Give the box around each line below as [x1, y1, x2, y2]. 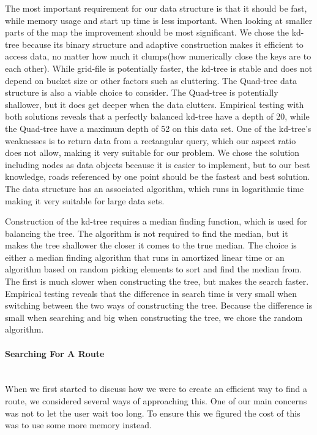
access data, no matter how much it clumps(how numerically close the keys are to [5, 50, 311, 63]
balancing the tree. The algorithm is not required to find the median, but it [5, 226, 288, 239]
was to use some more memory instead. [5, 418, 152, 431]
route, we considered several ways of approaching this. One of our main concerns [5, 395, 307, 407]
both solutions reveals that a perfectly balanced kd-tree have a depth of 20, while [5, 110, 310, 123]
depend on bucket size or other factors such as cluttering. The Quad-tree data [5, 74, 297, 87]
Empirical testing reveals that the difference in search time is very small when [5, 287, 297, 299]
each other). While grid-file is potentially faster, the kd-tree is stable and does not [5, 61, 313, 74]
